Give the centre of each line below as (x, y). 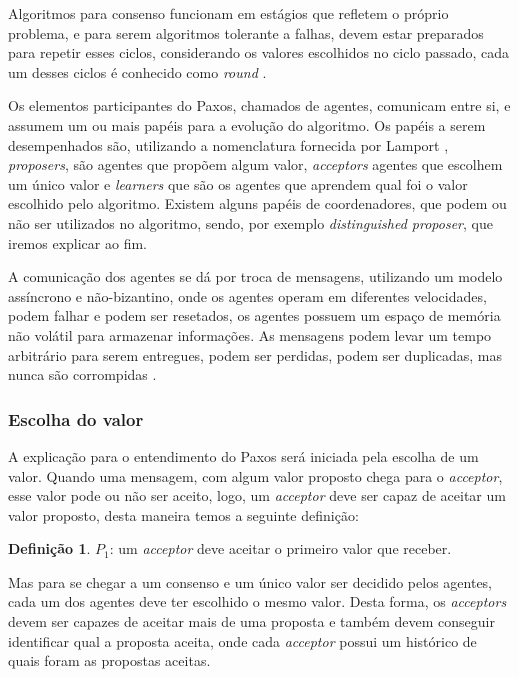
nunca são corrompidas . (82, 374)
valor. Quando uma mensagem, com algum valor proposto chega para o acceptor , (255, 475)
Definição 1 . (49, 548)
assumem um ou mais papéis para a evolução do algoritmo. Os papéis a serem (247, 124)
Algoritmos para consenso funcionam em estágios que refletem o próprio (228, 13)
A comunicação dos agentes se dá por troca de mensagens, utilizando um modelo (255, 276)
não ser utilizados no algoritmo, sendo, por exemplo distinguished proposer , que (250, 222)
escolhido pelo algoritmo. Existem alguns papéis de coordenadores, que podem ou (257, 203)
